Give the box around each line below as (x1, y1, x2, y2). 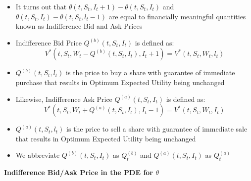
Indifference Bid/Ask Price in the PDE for (4, 167, 153, 178)
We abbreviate (15, 150, 60, 160)
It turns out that (15, 1, 67, 11)
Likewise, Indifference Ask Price (15, 93, 112, 104)
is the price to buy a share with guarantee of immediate (66, 67, 235, 78)
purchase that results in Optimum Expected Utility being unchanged (15, 77, 225, 87)
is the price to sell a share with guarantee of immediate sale (66, 124, 248, 134)
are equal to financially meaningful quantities (108, 11, 246, 21)
